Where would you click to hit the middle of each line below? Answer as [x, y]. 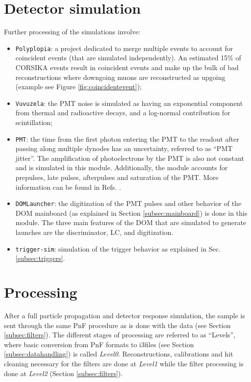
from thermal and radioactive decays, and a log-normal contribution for [123, 113]
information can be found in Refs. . [68, 187]
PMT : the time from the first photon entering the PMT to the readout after [127, 139]
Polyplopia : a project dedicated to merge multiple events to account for [124, 48]
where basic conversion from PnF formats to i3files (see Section [99, 344]
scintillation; [34, 122]
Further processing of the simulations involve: [72, 32]
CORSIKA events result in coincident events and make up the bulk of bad [127, 67]
